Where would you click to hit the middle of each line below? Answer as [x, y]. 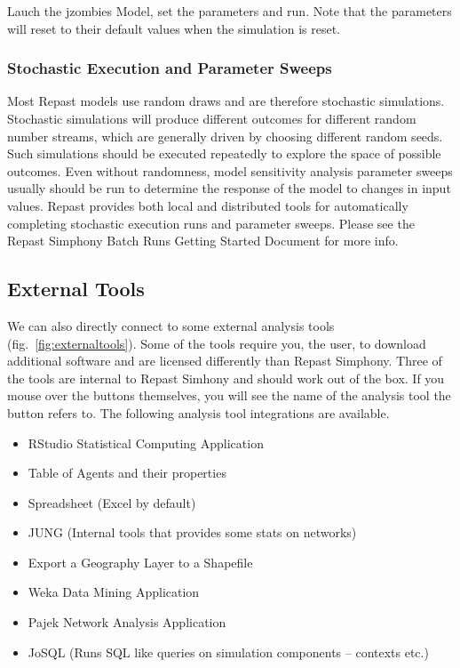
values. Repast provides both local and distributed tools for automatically [208, 205]
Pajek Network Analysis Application [127, 622]
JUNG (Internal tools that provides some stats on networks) [192, 532]
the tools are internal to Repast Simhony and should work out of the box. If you [226, 378]
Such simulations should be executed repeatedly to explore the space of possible [224, 153]
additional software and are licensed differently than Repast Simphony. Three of [225, 361]
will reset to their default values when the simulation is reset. [174, 28]
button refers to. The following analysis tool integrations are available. [198, 412]
